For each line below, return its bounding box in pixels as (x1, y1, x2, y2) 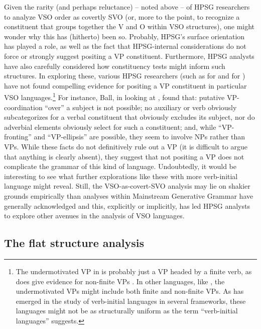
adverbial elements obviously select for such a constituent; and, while (4, 121, 216, 132)
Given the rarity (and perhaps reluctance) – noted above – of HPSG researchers (4, 2, 250, 12)
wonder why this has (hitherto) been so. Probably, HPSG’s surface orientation (4, 31, 245, 41)
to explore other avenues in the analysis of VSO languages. (4, 210, 185, 221)
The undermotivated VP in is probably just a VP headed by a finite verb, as (16, 266, 252, 276)
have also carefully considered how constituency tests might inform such (4, 60, 225, 71)
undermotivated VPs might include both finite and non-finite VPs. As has (16, 286, 244, 296)
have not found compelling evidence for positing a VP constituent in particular (4, 80, 247, 91)
